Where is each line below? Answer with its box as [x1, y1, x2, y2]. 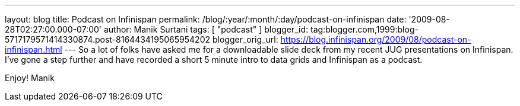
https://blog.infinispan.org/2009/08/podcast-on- [280, 34, 471, 44]
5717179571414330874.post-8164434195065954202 [5, 34, 211, 44]
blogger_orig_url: [212, 34, 278, 44]
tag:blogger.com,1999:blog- [310, 24, 418, 34]
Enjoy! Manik [5, 73, 55, 83]
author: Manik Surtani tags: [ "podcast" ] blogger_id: [103, 24, 309, 34]
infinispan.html [5, 44, 62, 54]
